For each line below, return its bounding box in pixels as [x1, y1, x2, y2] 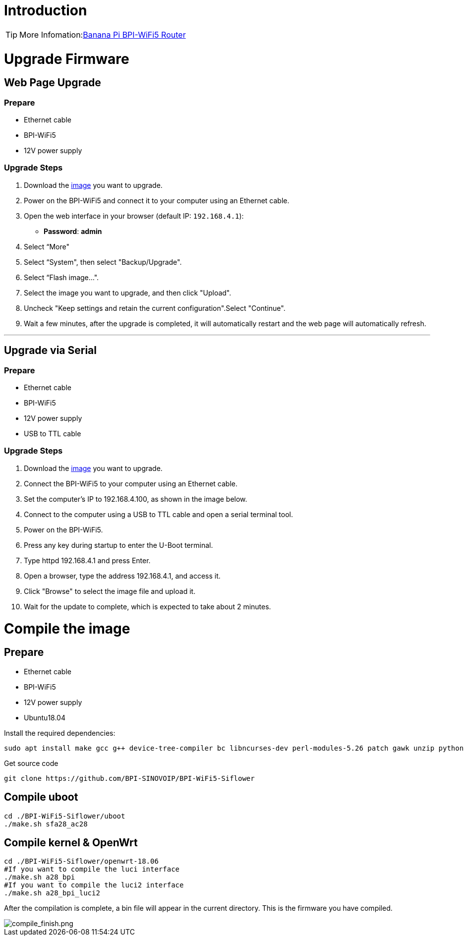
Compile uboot [4, 791, 78, 804]
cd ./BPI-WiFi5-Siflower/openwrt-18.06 [4, 857, 159, 866]
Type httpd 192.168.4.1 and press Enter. [24, 556, 151, 565]
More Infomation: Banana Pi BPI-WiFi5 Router [19, 29, 186, 40]
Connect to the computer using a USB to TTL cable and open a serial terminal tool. [24, 510, 293, 519]
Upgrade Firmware [4, 50, 129, 67]
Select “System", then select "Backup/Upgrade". [24, 257, 182, 266]
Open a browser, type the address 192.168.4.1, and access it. [24, 571, 221, 580]
